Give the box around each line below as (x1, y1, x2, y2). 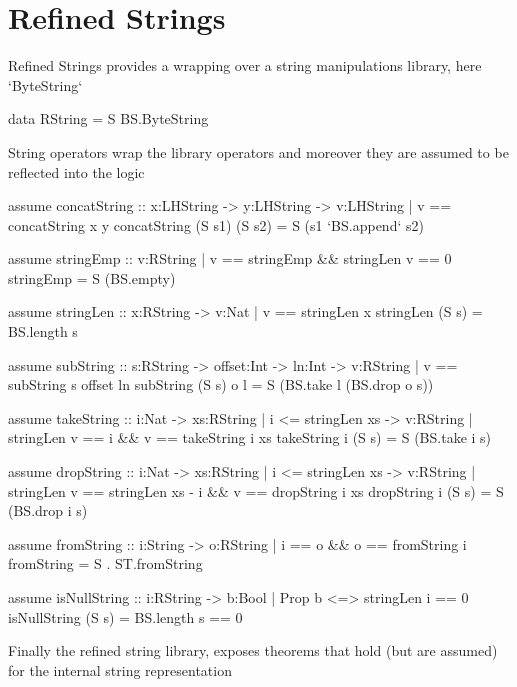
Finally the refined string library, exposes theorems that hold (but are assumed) (8, 640, 498, 661)
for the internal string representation (8, 659, 232, 680)
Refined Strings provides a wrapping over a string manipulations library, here (8, 55, 482, 76)
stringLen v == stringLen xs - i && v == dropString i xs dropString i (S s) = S (8, 480, 504, 501)
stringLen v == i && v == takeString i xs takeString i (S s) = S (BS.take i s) (8, 427, 492, 448)
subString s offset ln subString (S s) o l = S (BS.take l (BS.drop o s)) (8, 374, 434, 395)
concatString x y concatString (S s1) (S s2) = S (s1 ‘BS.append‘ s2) (8, 214, 424, 235)
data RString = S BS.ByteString (8, 108, 209, 129)
